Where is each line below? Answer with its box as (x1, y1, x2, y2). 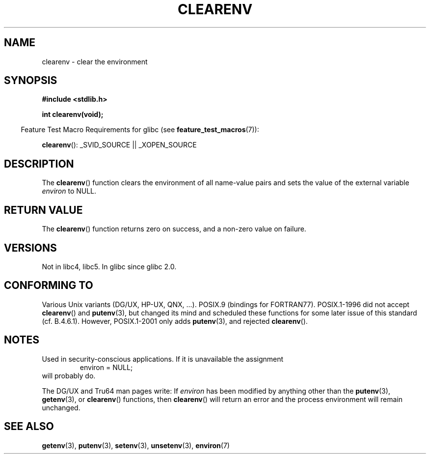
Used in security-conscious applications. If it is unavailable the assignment (42, 354, 284, 363)
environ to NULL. (42, 187, 97, 196)
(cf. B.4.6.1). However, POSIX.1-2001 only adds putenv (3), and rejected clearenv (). (42, 316, 308, 325)
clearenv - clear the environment (42, 57, 148, 66)
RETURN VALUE (4, 203, 83, 216)
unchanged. (42, 403, 81, 412)
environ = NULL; (80, 363, 133, 372)
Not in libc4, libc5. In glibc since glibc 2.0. (42, 262, 177, 271)
